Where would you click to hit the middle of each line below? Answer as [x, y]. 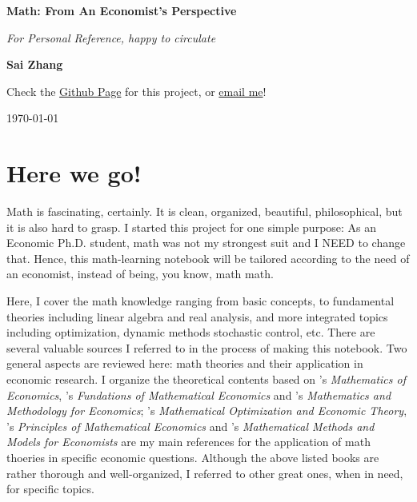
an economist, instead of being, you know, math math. [140, 274]
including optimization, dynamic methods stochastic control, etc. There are [191, 332]
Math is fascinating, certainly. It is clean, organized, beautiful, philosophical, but [204, 211]
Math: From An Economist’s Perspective [122, 10]
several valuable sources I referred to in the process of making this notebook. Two [207, 347]
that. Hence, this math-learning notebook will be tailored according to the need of [208, 258]
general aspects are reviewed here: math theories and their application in [185, 363]
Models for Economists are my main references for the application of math [188, 442]
